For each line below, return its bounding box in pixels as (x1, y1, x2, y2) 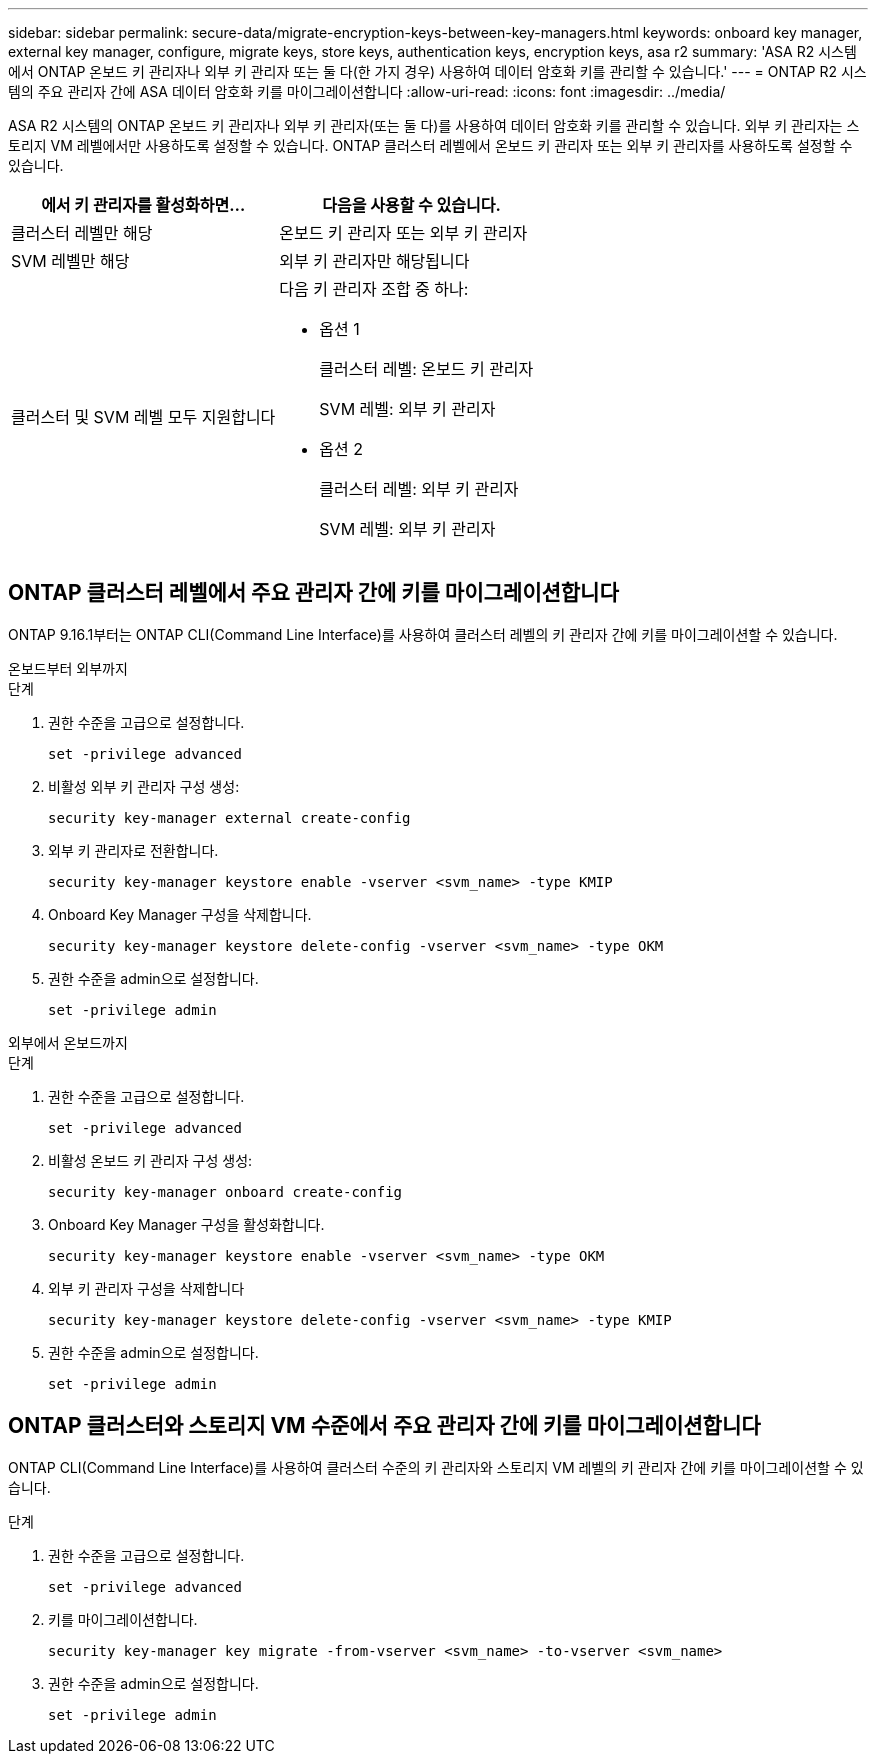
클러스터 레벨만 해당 (11, 223, 153, 243)
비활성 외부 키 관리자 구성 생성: (48, 777, 240, 795)
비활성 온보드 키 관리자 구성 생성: (48, 1151, 253, 1169)
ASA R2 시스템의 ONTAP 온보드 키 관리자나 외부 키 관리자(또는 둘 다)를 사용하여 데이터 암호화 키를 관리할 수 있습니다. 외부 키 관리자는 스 (8, 117, 860, 134)
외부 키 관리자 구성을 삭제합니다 (48, 1279, 245, 1297)
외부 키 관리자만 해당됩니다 (279, 251, 470, 271)
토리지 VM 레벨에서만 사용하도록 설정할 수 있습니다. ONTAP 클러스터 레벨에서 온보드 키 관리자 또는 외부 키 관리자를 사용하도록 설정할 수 (8, 137, 853, 154)
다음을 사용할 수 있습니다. (322, 195, 501, 215)
